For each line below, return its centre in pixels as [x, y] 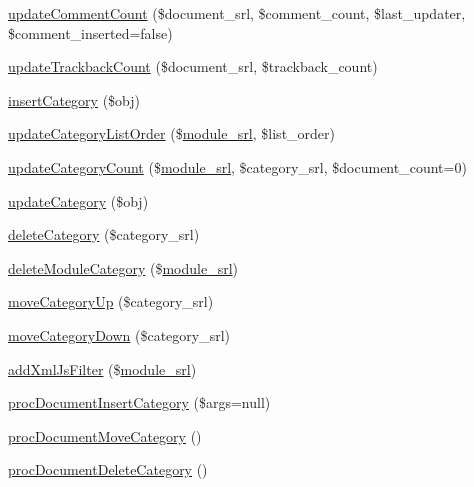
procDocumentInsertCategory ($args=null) [139, 402]
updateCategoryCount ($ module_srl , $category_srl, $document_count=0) [237, 166]
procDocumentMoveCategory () [105, 435]
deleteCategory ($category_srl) [104, 234]
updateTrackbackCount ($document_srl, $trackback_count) [193, 66]
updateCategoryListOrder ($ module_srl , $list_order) [172, 133]
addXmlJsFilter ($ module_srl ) [102, 368]
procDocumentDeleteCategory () [108, 469]
